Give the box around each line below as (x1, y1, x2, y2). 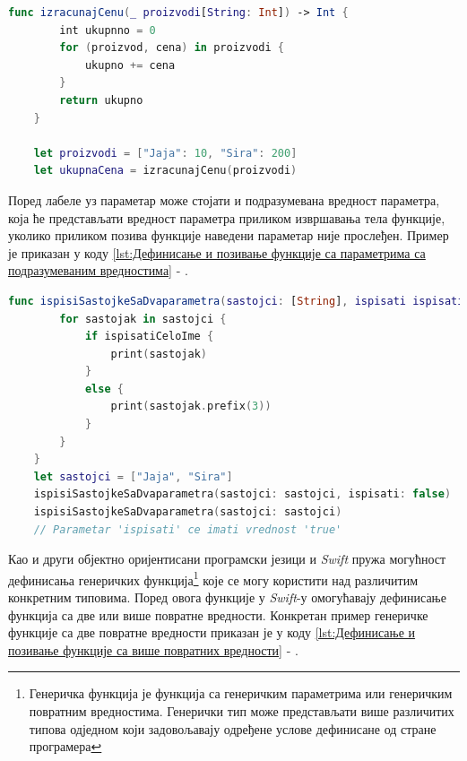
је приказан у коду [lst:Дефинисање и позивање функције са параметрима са (8, 243, 426, 262)
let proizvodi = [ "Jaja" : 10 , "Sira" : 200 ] (33, 146, 298, 160)
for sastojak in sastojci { (59, 312, 227, 325)
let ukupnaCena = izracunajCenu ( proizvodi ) (33, 164, 298, 177)
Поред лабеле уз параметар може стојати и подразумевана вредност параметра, (8, 190, 440, 209)
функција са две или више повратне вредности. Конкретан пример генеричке (8, 605, 428, 624)
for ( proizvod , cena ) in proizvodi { (59, 41, 284, 55)
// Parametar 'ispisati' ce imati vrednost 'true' (33, 523, 342, 536)
